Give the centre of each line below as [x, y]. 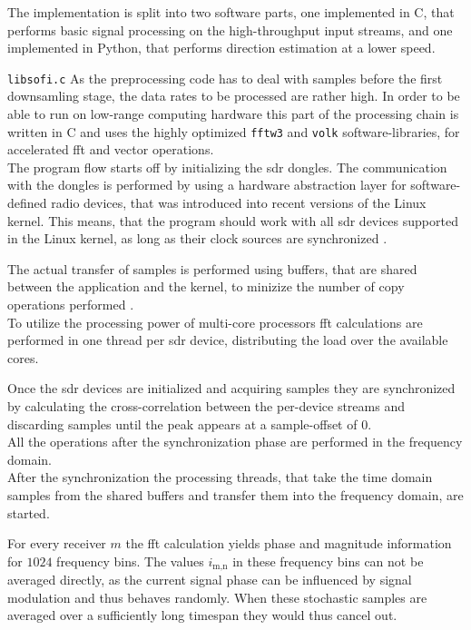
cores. [23, 357]
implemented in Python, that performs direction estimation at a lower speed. [221, 48]
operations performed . [71, 305]
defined [27, 203]
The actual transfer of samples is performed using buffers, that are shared [212, 268]
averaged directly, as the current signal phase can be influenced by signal [210, 580]
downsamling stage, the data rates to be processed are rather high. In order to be [234, 96]
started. [29, 512]
